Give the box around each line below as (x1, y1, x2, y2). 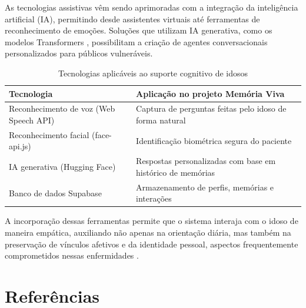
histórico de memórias (136, 166, 215, 178)
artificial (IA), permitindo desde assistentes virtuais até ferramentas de (5, 12, 260, 25)
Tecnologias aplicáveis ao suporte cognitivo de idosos (58, 66, 248, 79)
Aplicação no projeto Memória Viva (136, 87, 285, 99)
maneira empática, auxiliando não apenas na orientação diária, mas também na (5, 226, 291, 238)
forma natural (136, 114, 186, 126)
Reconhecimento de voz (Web (9, 102, 115, 115)
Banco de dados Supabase (9, 186, 102, 199)
